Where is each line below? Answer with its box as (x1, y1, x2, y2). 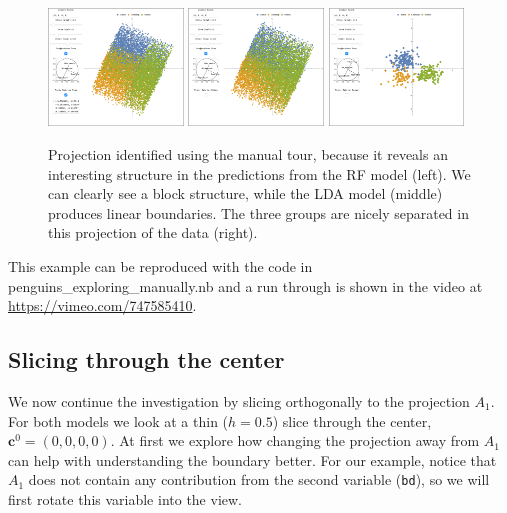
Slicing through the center (8, 344, 285, 375)
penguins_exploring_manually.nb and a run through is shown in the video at (8, 275, 483, 296)
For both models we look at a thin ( (8, 410, 229, 431)
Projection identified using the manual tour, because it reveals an (48, 144, 448, 165)
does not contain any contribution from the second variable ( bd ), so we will (28, 469, 490, 490)
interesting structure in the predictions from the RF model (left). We (48, 163, 471, 184)
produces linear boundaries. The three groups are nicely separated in (48, 202, 469, 223)
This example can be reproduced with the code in (8, 256, 313, 276)
